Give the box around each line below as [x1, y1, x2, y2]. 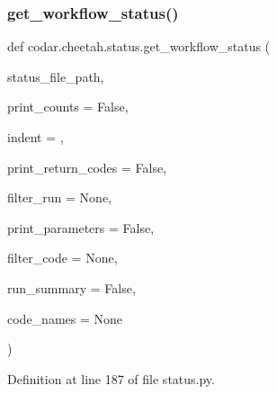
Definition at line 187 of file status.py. [7, 369, 215, 388]
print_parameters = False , [7, 218, 155, 237]
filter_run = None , [7, 188, 112, 207]
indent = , [7, 128, 64, 146]
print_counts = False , [7, 97, 129, 116]
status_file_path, [7, 67, 104, 85]
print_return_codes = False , [7, 157, 167, 176]
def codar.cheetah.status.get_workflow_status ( [7, 37, 271, 56]
